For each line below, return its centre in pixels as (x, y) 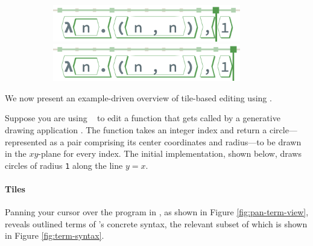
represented (26, 141)
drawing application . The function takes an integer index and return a (136, 130)
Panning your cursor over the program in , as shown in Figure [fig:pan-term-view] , (157, 212)
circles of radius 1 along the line (64, 165)
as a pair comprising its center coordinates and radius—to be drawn (175, 141)
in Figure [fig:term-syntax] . (55, 235)
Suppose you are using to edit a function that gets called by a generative (143, 118)
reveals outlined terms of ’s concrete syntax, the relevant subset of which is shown (156, 223)
